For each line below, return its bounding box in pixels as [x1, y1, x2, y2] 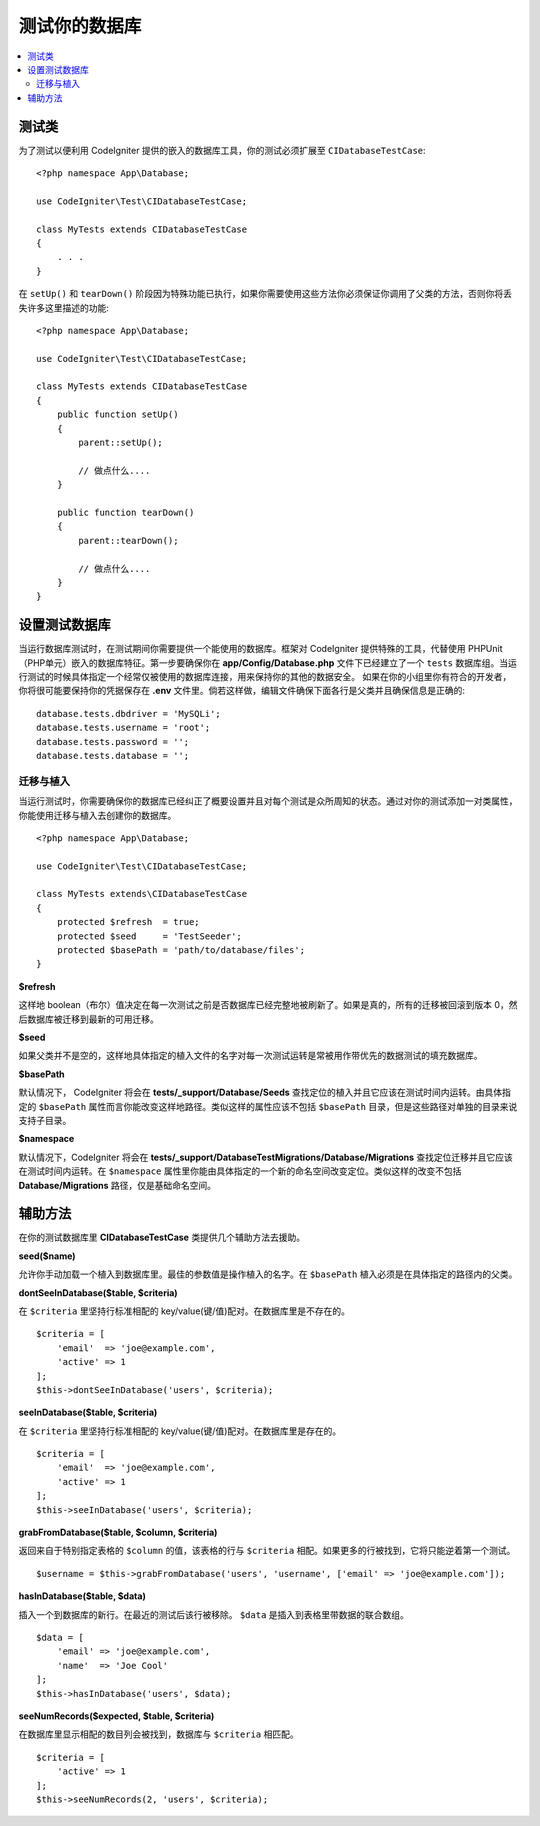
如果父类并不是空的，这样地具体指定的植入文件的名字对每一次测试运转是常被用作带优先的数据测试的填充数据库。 [18, 1050, 483, 1062]
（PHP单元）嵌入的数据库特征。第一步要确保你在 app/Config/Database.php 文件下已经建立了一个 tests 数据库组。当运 [18, 656, 517, 669]
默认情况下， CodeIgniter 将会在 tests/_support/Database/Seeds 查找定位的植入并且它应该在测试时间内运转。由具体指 [18, 1086, 512, 1099]
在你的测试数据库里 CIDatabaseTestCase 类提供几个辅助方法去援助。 [18, 1231, 306, 1244]
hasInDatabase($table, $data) [18, 1590, 147, 1602]
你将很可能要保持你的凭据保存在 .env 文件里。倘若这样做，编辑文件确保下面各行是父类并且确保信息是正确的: [18, 685, 465, 697]
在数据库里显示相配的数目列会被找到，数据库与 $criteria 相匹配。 [18, 1728, 299, 1740]
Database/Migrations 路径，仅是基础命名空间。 [18, 1179, 217, 1191]
